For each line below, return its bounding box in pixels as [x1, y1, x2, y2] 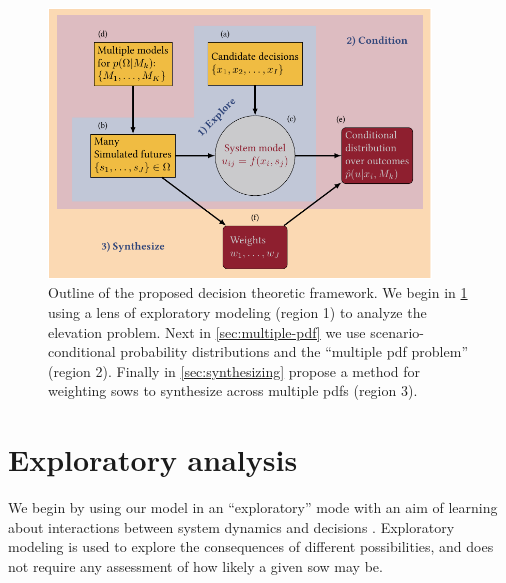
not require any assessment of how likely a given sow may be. [8, 555, 383, 576]
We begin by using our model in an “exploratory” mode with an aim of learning [8, 497, 498, 518]
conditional [48, 341, 116, 362]
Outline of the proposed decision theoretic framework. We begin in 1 [48, 282, 468, 303]
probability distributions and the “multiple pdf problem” [120, 341, 469, 362]
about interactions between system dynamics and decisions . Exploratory [8, 516, 455, 537]
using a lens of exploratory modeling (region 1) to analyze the [48, 302, 427, 322]
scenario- [370, 321, 424, 342]
